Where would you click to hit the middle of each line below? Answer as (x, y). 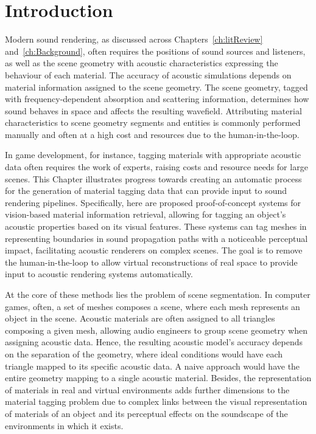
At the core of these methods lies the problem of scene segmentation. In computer (158, 294)
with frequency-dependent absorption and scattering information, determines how (157, 99)
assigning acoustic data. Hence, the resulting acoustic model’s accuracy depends (154, 342)
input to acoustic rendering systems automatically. (99, 274)
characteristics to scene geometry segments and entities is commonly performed (153, 122)
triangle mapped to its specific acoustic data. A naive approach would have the (153, 366)
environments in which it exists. (64, 425)
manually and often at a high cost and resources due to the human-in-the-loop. (152, 134)
